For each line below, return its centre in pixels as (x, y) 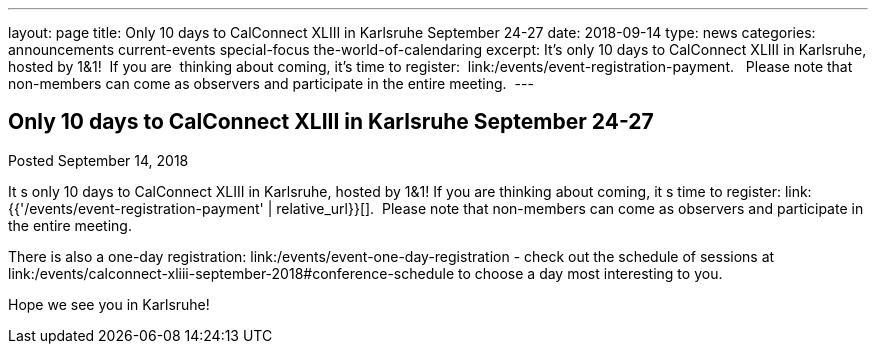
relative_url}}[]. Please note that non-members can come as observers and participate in (570, 208)
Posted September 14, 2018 (98, 160)
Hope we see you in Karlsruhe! (109, 304)
